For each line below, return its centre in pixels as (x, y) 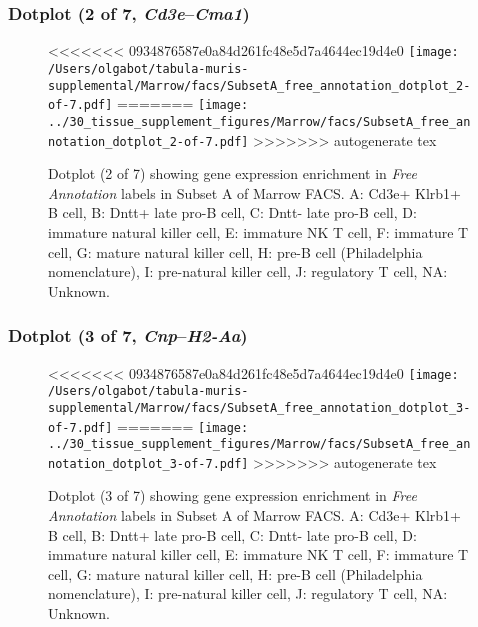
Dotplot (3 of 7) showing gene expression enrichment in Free (232, 495)
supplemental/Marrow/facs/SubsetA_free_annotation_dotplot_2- (259, 85)
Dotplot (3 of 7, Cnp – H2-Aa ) (128, 335)
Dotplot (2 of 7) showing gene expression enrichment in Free (232, 173)
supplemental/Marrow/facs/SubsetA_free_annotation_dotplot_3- (259, 407)
